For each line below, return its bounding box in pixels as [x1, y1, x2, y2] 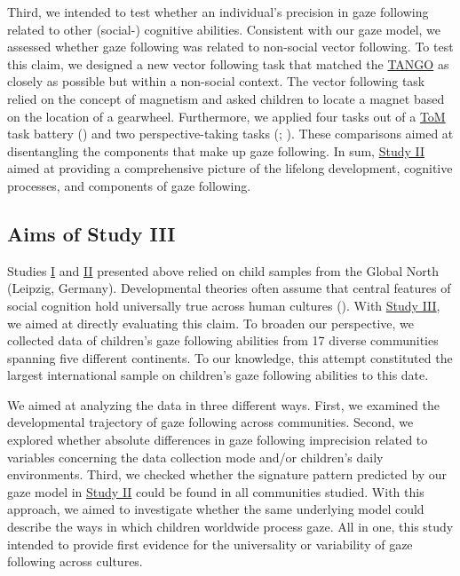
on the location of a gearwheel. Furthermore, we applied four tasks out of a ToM [7, 107, 446, 125]
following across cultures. [7, 552, 143, 571]
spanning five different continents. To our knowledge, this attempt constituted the [7, 348, 453, 367]
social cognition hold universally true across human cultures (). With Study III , [7, 296, 440, 314]
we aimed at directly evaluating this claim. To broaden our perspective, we [7, 313, 415, 332]
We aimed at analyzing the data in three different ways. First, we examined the [7, 395, 440, 414]
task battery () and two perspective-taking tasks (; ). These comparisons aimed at [7, 124, 454, 143]
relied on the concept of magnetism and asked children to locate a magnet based [7, 89, 445, 107]
